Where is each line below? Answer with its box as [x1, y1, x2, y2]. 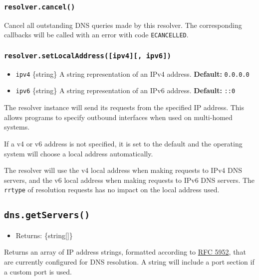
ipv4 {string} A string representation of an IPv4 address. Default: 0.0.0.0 [15, 68, 250, 79]
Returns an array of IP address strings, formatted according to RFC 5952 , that [4, 247, 246, 257]
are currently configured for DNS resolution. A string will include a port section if [4, 256, 255, 267]
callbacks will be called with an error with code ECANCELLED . [4, 29, 189, 40]
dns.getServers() [4, 210, 90, 221]
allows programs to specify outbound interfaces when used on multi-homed [4, 112, 233, 122]
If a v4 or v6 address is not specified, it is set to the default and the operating [4, 138, 243, 148]
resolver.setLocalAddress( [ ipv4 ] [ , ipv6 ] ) [4, 51, 171, 60]
